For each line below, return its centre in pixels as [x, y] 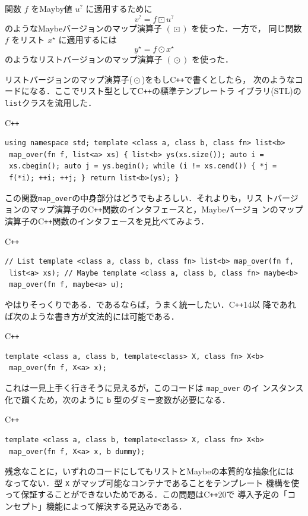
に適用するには [88, 40]
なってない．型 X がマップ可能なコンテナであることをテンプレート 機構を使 [152, 482]
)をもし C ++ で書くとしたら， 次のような [218, 79]
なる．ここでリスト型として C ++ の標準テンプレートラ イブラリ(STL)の [165, 91]
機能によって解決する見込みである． [116, 506]
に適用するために [119, 8]
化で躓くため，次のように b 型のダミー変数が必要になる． [118, 399]
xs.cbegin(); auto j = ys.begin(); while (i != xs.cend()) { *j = [143, 166]
